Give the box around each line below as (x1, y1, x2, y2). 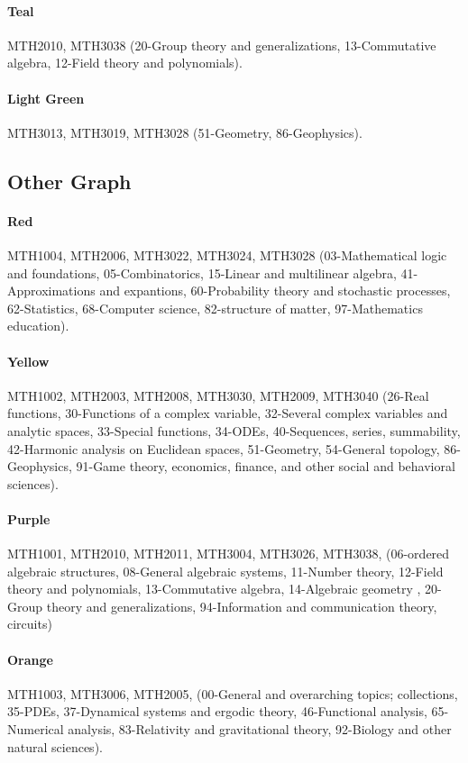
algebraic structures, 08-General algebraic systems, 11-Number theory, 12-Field (7, 561, 444, 580)
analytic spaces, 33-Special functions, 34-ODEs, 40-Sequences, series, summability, (7, 421, 461, 440)
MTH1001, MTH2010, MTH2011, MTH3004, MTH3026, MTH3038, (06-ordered (7, 544, 450, 563)
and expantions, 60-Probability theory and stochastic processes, (99, 281, 451, 300)
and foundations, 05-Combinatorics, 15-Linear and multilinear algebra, (7, 263, 397, 282)
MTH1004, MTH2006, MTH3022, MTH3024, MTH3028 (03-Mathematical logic (7, 245, 447, 264)
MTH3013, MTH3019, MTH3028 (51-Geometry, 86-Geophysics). (7, 123, 362, 141)
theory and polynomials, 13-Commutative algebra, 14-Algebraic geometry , (7, 579, 421, 598)
